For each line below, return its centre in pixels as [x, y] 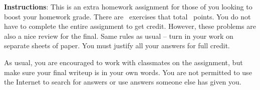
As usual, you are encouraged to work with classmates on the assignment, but [123, 62]
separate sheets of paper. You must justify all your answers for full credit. [117, 45]
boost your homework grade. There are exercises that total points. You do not [127, 16]
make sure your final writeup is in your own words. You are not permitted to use [128, 72]
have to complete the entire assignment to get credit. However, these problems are [130, 26]
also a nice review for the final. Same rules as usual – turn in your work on [119, 36]
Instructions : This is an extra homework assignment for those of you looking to [128, 6]
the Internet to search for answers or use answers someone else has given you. [123, 82]
